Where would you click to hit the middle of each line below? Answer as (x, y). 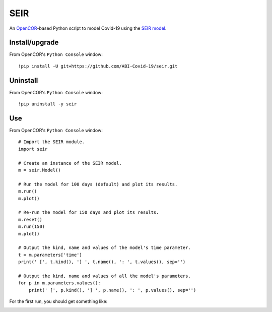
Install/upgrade (34, 43)
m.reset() (30, 220)
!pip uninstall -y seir (48, 104)
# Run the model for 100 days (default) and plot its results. (98, 184)
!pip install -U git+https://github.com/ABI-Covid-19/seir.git (98, 66)
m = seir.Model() (40, 170)
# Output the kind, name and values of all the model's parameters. (105, 276)
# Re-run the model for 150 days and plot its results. (89, 212)
